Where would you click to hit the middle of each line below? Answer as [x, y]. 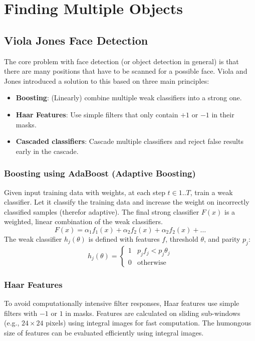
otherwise [152, 263]
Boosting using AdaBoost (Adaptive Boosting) [100, 173]
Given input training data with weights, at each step [85, 192]
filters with [21, 313]
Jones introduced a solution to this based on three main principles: [107, 80]
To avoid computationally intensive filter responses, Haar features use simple [122, 303]
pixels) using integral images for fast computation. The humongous [149, 323]
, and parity [222, 238]
